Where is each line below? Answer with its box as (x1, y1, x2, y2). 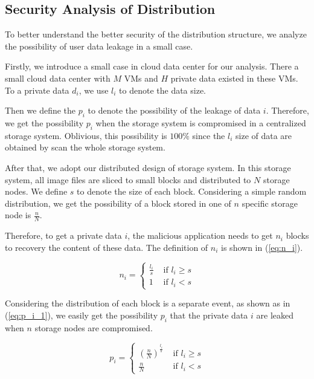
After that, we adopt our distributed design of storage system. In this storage (5, 161, 291, 173)
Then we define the (5, 104, 76, 117)
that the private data (170, 308, 248, 321)
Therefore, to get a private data (5, 229, 122, 242)
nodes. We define (5, 185, 68, 198)
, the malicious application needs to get (127, 229, 273, 242)
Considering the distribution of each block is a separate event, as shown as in (5, 297, 290, 309)
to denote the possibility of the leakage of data (88, 104, 261, 117)
